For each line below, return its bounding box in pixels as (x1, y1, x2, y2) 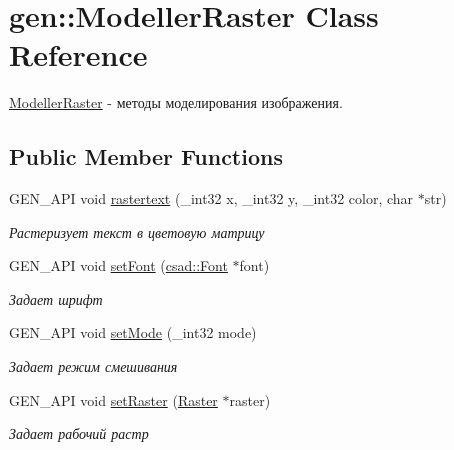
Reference (9, 34, 148, 75)
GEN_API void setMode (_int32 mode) (9, 322, 257, 343)
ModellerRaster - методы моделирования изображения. (9, 92, 343, 113)
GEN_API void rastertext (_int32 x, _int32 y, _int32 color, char (9, 188, 414, 209)
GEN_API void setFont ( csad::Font (9, 255, 228, 276)
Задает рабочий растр (9, 423, 149, 444)
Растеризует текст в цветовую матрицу (9, 221, 265, 242)
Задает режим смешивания (9, 356, 178, 377)
